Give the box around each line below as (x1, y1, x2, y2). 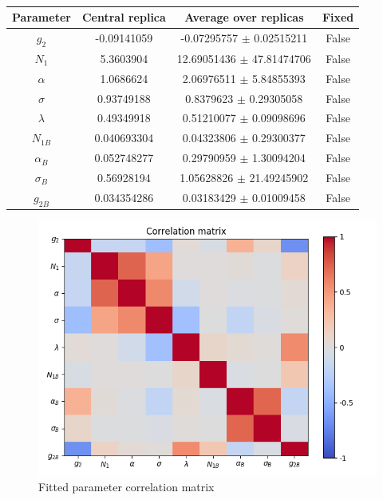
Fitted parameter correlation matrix (38, 478, 215, 494)
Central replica (81, 9, 166, 25)
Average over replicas (184, 9, 304, 25)
